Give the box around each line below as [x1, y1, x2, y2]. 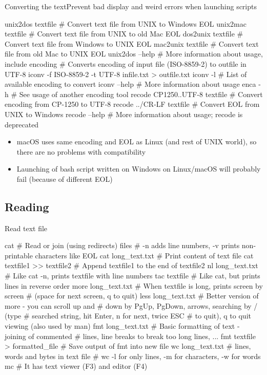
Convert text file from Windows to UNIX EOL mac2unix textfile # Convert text [5, 38, 259, 49]
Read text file [5, 222, 48, 233]
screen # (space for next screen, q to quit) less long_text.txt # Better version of [5, 290, 259, 301]
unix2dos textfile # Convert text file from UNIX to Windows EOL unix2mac [5, 18, 247, 29]
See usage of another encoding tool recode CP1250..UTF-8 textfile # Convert [19, 88, 263, 99]
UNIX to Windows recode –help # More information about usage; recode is [5, 108, 243, 119]
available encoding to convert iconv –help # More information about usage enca [5, 79, 256, 89]
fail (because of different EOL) [16, 173, 113, 184]
